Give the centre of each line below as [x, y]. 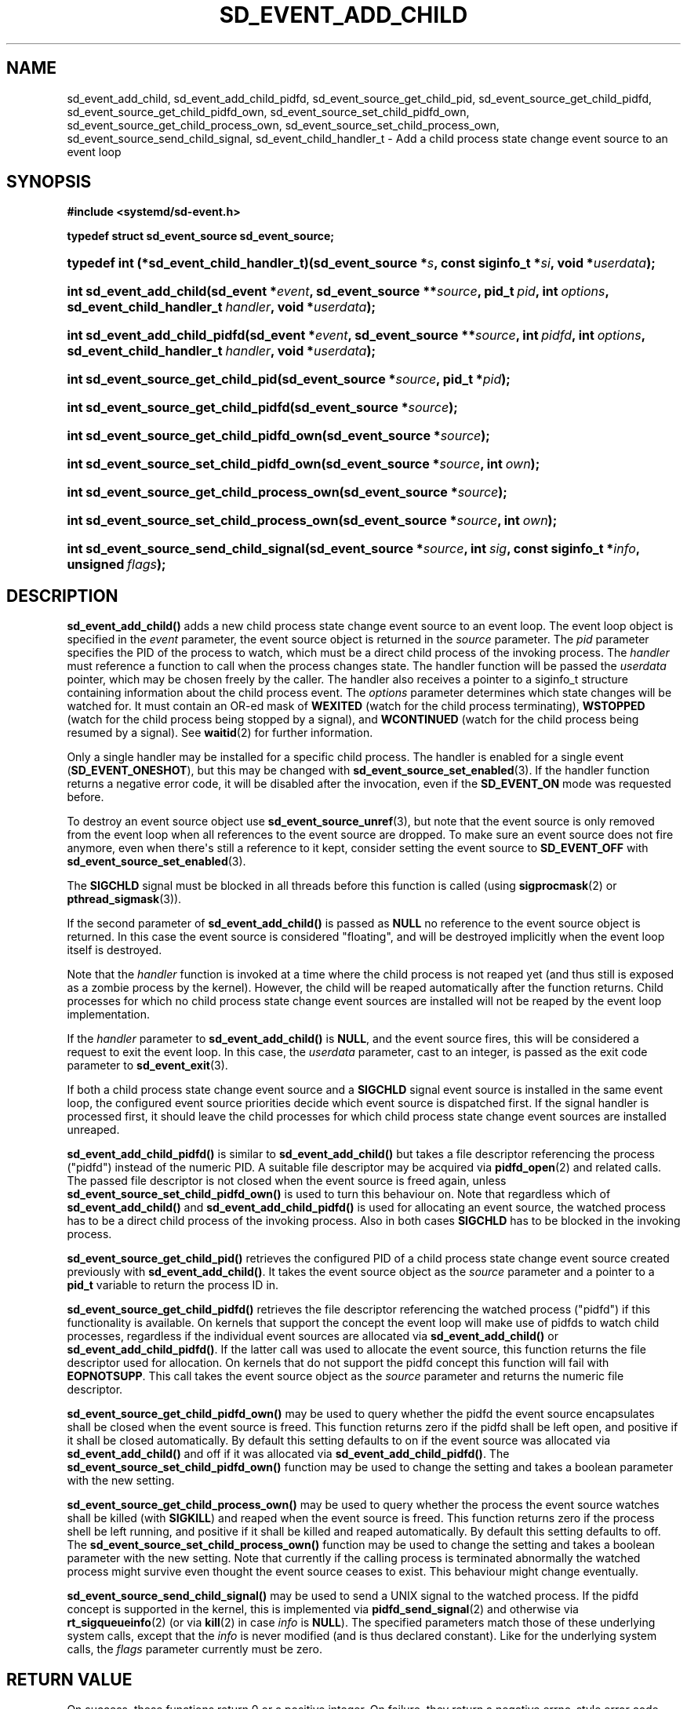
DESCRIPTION [62, 596]
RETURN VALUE [69, 1679]
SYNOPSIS [49, 182]
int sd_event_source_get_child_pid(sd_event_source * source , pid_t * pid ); [289, 379]
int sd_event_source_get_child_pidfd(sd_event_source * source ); [262, 408]
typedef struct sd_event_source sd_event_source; [201, 236]
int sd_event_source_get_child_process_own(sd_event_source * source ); [287, 492]
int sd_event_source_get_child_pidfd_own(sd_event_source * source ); [278, 436]
